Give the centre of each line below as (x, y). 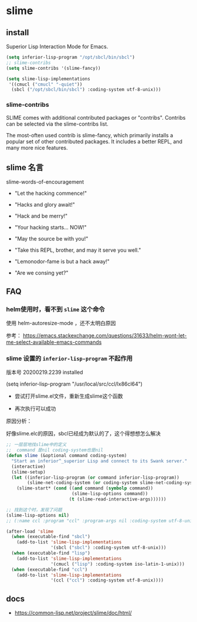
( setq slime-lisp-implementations (48, 79)
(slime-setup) (28, 472)
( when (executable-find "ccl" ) (50, 569)
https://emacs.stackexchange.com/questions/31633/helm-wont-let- (105, 336)
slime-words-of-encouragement (45, 182)
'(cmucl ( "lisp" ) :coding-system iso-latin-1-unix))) (118, 564)
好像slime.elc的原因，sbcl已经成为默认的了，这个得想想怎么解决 (84, 434)
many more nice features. (37, 147)
